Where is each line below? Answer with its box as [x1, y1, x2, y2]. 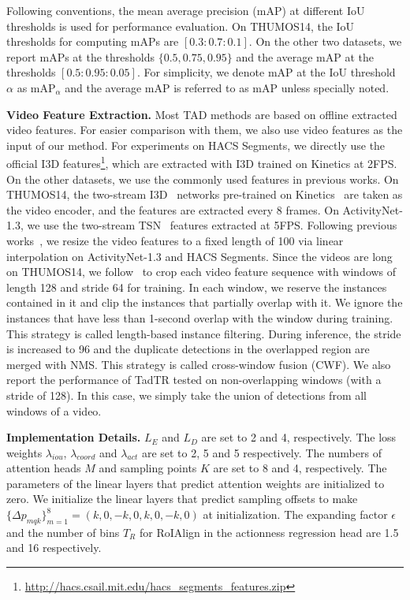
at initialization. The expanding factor [203, 506, 388, 523]
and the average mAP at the [236, 48, 374, 65]
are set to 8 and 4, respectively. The [213, 460, 387, 476]
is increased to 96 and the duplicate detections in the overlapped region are [6, 341, 370, 357]
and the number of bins [6, 524, 120, 540]
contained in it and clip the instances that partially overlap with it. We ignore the [6, 294, 403, 311]
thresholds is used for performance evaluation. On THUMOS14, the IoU [6, 17, 355, 34]
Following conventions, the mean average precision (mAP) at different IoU [6, 2, 365, 18]
